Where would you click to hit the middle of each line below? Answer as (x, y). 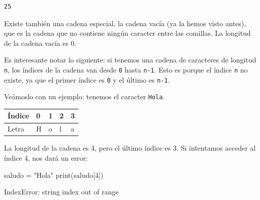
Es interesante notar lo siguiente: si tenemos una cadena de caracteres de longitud (130, 60)
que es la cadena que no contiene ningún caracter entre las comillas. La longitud (127, 33)
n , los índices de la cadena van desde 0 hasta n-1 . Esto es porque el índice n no (126, 69)
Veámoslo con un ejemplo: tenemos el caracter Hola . (84, 96)
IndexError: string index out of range (61, 192)
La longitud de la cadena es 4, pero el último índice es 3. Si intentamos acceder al (130, 148)
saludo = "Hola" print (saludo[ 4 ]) (54, 175)
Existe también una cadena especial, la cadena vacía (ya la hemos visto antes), (125, 23)
